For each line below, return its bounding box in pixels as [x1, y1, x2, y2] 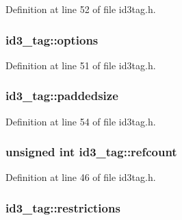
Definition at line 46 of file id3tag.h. [5, 170, 156, 184]
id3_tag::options [5, 31, 99, 48]
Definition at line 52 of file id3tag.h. [5, 2, 156, 16]
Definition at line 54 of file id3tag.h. [5, 114, 156, 128]
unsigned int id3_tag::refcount [5, 143, 177, 160]
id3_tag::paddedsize [5, 87, 118, 104]
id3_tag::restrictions [5, 199, 120, 216]
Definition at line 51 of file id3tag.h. [5, 58, 156, 72]
